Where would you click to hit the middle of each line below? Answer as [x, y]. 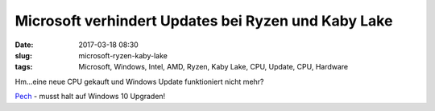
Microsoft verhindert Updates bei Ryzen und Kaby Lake [204, 21]
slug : [23, 55]
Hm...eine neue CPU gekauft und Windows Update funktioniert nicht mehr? [139, 81]
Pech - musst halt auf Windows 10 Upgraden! [90, 97]
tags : [24, 67]
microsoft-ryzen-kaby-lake [123, 55]
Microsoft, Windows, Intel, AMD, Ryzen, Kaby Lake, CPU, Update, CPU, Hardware [213, 67]
